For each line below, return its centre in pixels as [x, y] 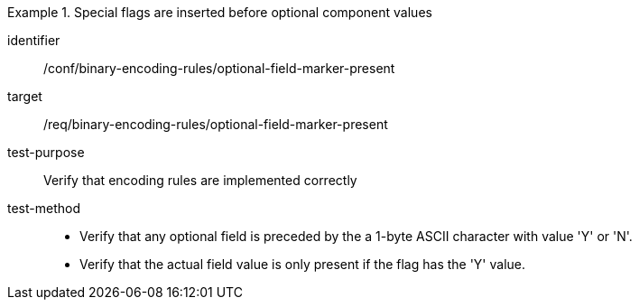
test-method [44, 208]
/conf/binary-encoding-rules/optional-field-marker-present [219, 68]
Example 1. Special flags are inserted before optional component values [220, 12]
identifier [34, 40]
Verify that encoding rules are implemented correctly [200, 180]
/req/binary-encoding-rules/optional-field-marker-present [216, 124]
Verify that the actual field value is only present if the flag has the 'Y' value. [303, 264]
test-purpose [46, 152]
